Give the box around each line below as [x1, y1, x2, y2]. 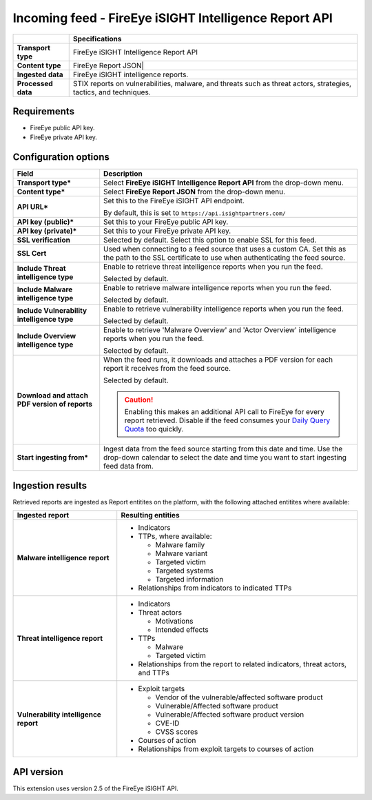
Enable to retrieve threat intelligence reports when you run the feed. [103, 262, 323, 271]
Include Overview [17, 331, 76, 341]
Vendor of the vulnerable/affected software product [155, 693, 323, 702]
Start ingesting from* [17, 453, 89, 462]
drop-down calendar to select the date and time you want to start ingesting [103, 453, 347, 462]
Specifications [72, 34, 122, 43]
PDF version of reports [17, 400, 93, 409]
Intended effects [155, 625, 209, 635]
